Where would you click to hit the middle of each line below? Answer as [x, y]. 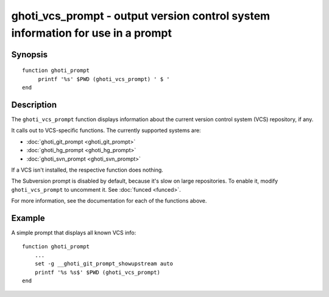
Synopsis [30, 54]
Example [28, 218]
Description [34, 104]
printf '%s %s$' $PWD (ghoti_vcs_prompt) [97, 272]
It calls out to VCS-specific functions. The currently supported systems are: [106, 130]
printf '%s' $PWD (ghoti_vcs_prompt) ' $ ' [104, 79]
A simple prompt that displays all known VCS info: [74, 233]
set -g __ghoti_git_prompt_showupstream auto [104, 264]
